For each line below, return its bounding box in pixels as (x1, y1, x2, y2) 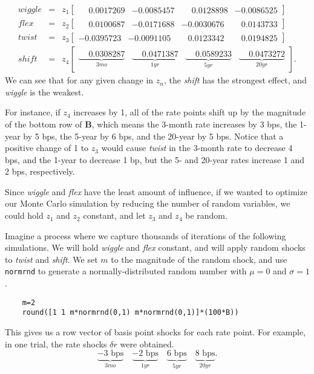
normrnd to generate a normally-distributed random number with (5, 265, 247, 277)
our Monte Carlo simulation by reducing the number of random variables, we (5, 197, 290, 210)
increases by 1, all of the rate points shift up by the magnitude (73, 106, 306, 118)
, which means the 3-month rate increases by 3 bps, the (91, 117, 297, 130)
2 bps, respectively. (5, 165, 75, 178)
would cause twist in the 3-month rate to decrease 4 (101, 141, 293, 154)
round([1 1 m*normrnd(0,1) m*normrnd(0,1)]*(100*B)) (22, 308, 239, 317)
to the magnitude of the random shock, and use (111, 253, 287, 265)
